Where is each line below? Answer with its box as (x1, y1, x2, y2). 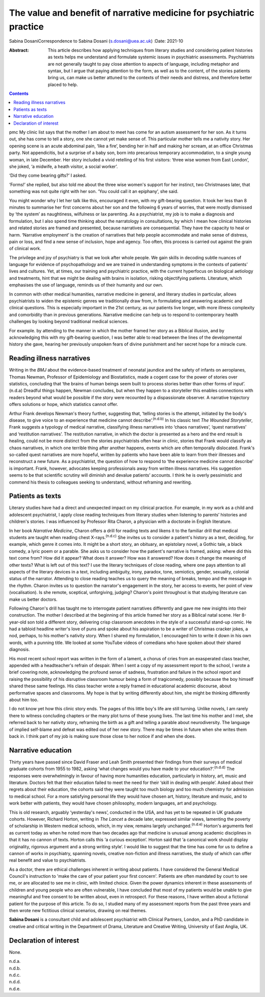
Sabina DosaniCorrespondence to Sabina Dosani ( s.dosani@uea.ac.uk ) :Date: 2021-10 (9, 38, 184, 44)
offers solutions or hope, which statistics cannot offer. (9, 402, 118, 407)
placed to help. (48, 81, 78, 87)
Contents (9, 91, 29, 97)
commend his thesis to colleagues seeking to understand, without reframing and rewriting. (9, 479, 192, 485)
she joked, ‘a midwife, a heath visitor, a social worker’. (9, 163, 118, 169)
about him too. (9, 697, 39, 702)
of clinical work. (9, 245, 42, 251)
